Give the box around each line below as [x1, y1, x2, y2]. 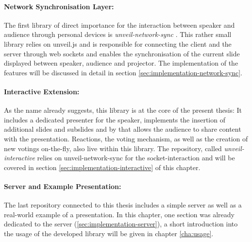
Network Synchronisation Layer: [4, 1, 114, 11]
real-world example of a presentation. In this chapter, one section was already [4, 209, 235, 219]
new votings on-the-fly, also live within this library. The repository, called [4, 143, 222, 153]
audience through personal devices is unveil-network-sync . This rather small [4, 29, 232, 39]
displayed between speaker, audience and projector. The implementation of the [4, 58, 238, 68]
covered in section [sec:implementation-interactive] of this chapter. [4, 162, 201, 172]
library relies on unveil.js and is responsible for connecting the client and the [4, 38, 232, 49]
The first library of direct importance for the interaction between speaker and [4, 19, 235, 30]
